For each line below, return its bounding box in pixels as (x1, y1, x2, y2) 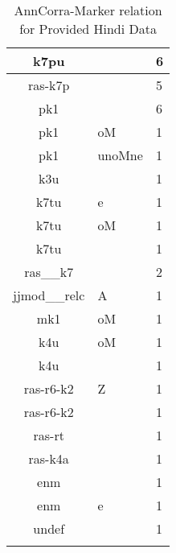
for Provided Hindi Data (19, 19, 157, 38)
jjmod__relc (13, 286, 85, 304)
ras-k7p (28, 76, 70, 94)
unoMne (97, 146, 143, 164)
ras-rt (33, 426, 64, 444)
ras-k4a (28, 449, 69, 468)
